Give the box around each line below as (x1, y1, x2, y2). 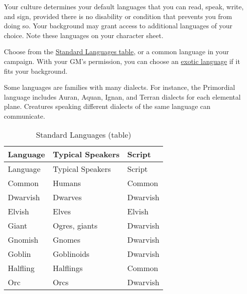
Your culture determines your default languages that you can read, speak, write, (4, 1, 244, 11)
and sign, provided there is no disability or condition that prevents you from (4, 11, 232, 21)
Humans (53, 177, 81, 189)
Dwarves (53, 191, 82, 203)
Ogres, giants (53, 219, 98, 231)
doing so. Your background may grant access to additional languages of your (4, 21, 232, 31)
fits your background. (4, 65, 68, 76)
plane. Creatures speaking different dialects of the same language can (4, 101, 211, 111)
